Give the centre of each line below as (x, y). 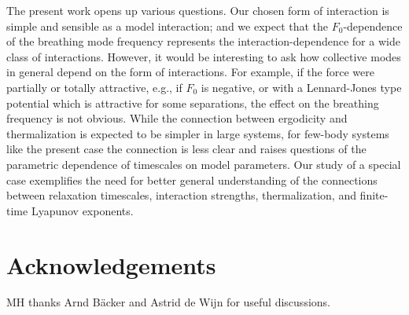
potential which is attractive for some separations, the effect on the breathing (193, 103)
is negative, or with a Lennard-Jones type (301, 87)
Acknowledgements (111, 264)
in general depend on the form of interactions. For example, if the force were (190, 72)
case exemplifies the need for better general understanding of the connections (192, 179)
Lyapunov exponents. (82, 210)
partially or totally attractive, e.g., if (94, 87)
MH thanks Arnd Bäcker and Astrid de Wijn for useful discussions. (168, 302)
